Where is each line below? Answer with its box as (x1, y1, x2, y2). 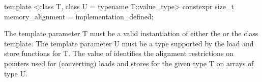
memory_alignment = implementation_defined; (4, 11, 154, 21)
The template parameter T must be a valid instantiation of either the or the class (4, 28, 258, 39)
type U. (4, 68, 27, 78)
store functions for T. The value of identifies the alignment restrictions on (4, 48, 234, 59)
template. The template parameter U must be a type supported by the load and (4, 38, 254, 48)
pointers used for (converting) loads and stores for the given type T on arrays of (4, 58, 254, 68)
